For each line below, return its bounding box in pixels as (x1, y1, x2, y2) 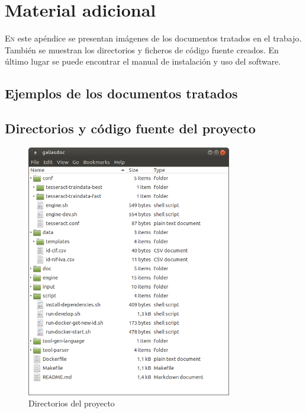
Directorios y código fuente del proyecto (5, 119, 256, 137)
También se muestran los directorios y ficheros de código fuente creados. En (5, 43, 279, 56)
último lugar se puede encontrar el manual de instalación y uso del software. (5, 55, 281, 68)
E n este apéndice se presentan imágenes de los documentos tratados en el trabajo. (5, 32, 302, 44)
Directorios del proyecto (28, 397, 115, 409)
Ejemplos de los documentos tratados (5, 84, 238, 103)
